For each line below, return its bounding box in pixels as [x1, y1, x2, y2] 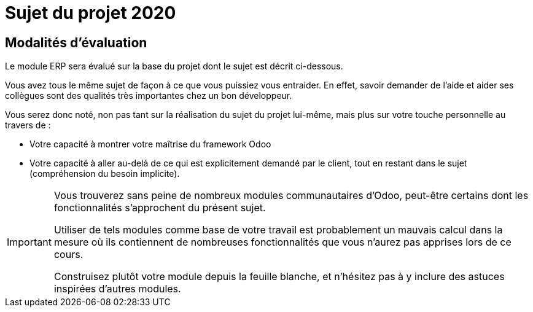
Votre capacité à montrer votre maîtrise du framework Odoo [29, 139, 271, 150]
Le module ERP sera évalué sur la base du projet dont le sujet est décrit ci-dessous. [5, 61, 343, 72]
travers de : [5, 120, 51, 131]
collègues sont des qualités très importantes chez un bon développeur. [5, 90, 292, 101]
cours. [53, 248, 84, 261]
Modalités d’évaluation [5, 34, 147, 50]
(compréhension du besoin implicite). [29, 168, 180, 179]
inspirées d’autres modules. [53, 283, 181, 295]
